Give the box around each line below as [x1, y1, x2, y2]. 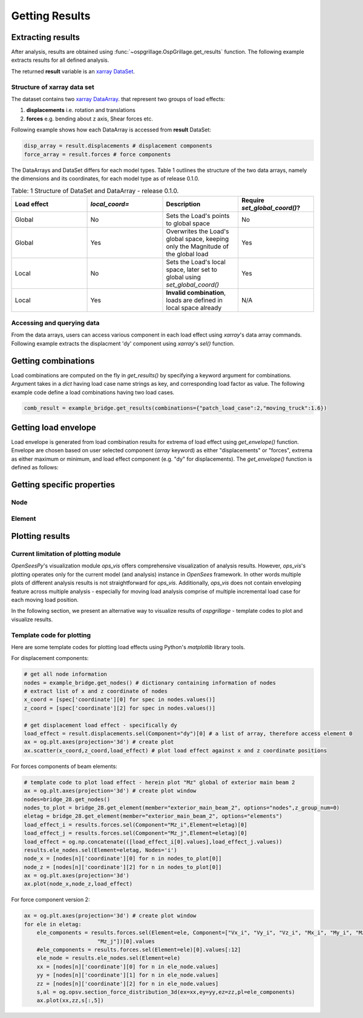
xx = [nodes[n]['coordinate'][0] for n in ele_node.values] [36, 963, 219, 970]
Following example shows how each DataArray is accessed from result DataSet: [11, 126, 212, 133]
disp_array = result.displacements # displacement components [24, 142, 212, 150]
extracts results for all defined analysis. [11, 56, 110, 64]
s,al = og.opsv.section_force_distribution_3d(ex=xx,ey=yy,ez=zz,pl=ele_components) [36, 988, 296, 996]
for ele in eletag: [24, 920, 82, 928]
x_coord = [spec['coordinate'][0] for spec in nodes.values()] [24, 696, 216, 703]
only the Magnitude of [166, 242, 229, 251]
